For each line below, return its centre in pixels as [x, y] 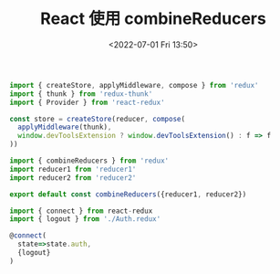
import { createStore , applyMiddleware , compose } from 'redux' [134, 85]
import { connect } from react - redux [81, 211]
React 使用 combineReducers [153, 19]
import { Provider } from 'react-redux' [88, 102]
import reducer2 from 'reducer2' [73, 178]
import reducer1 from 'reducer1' [73, 169]
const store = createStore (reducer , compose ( [97, 119]
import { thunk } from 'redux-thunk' [81, 94]
